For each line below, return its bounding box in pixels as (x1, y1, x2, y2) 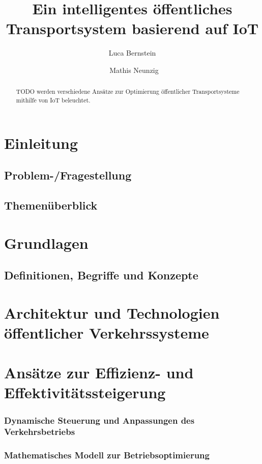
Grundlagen (4, 232, 89, 253)
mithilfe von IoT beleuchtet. (16, 95, 91, 104)
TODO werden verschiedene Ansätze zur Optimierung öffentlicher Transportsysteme (16, 87, 240, 96)
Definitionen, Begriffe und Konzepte (4, 267, 198, 283)
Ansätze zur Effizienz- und (4, 362, 194, 383)
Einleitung (4, 132, 78, 153)
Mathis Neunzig (109, 64, 159, 75)
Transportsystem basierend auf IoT (6, 18, 259, 39)
